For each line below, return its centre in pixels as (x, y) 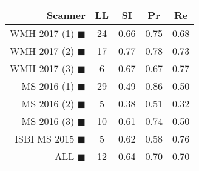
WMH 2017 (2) (42, 51)
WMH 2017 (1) (42, 33)
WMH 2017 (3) (42, 68)
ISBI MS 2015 (45, 139)
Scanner (66, 15)
